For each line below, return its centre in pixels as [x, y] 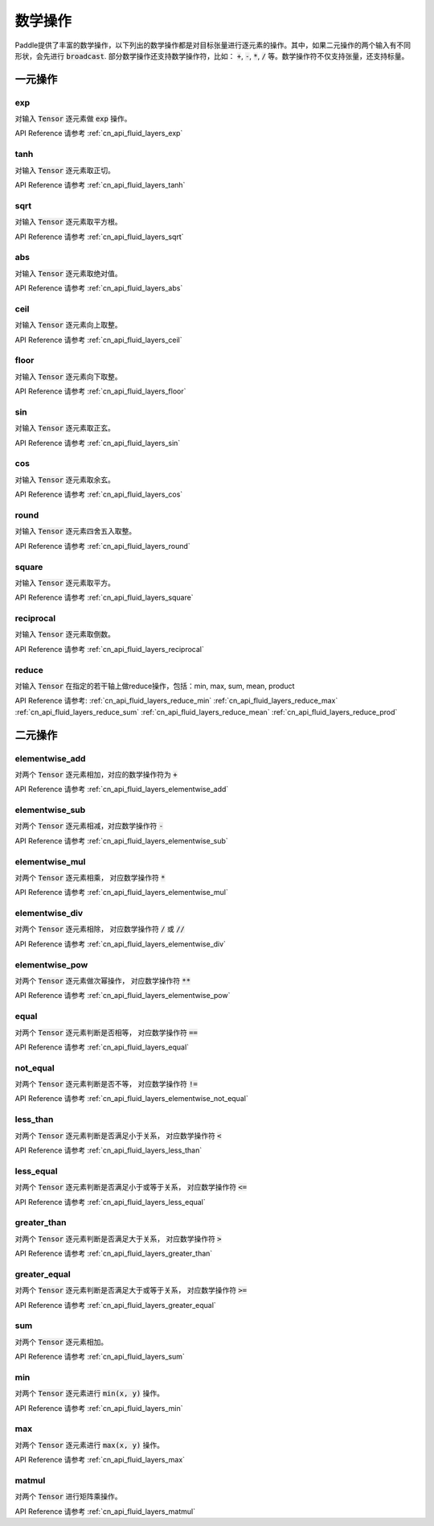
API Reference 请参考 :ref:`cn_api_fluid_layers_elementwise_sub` [121, 840]
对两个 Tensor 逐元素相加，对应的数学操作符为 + [96, 774]
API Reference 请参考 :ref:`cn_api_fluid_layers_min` [99, 1408]
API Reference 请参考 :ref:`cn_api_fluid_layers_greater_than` [114, 1254]
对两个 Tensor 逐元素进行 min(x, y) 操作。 [90, 1393]
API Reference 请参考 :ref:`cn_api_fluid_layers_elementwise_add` [122, 790]
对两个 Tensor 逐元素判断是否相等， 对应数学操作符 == [106, 1032]
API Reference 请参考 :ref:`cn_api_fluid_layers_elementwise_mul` [121, 893]
